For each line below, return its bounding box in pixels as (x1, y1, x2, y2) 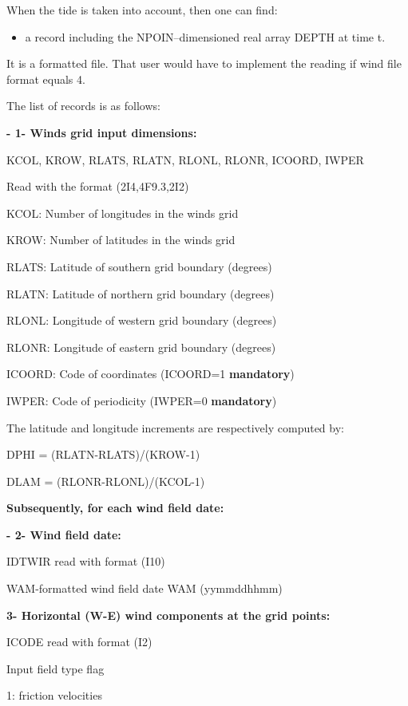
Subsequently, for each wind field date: (6, 499, 224, 516)
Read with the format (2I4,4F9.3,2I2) (6, 178, 189, 195)
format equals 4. (6, 70, 85, 87)
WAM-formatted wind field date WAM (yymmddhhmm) (6, 580, 283, 597)
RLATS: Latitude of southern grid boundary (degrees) (6, 258, 272, 274)
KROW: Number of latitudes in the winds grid (6, 231, 236, 248)
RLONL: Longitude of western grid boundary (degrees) (6, 312, 277, 329)
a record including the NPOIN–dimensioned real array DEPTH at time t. (25, 28, 386, 45)
